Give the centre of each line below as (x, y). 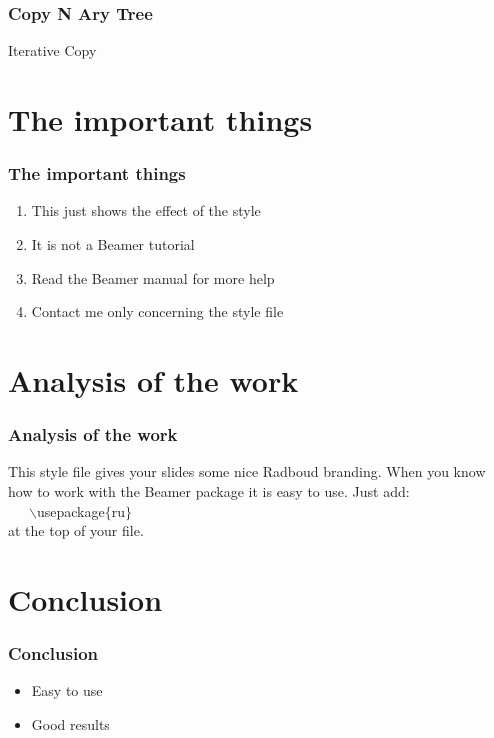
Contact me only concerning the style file (157, 311)
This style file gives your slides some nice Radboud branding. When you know (247, 471)
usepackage (70, 510)
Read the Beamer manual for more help (153, 277)
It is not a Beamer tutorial (113, 244)
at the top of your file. (76, 530)
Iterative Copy (52, 50)
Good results (70, 723)
